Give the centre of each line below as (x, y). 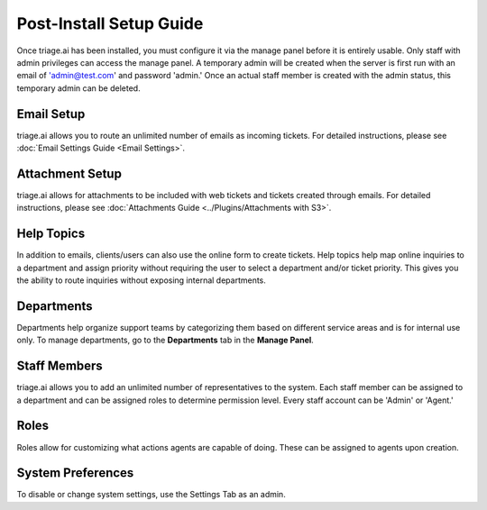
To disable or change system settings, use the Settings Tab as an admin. (151, 495)
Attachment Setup (69, 173)
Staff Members (60, 366)
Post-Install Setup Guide (110, 23)
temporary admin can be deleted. (78, 88)
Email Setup (51, 114)
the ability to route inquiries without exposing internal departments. (141, 280)
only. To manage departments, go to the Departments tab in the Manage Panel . (165, 340)
